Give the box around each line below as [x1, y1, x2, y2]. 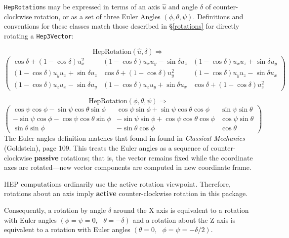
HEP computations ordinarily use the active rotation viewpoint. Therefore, [4, 178, 231, 189]
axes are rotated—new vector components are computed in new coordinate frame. [4, 162, 251, 172]
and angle [168, 1, 198, 11]
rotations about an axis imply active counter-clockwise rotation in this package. [4, 188, 248, 198]
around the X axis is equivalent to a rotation [113, 204, 249, 215]
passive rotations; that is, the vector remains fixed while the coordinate [34, 152, 253, 162]
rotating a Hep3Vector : [4, 30, 74, 40]
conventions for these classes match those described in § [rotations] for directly [4, 21, 240, 31]
